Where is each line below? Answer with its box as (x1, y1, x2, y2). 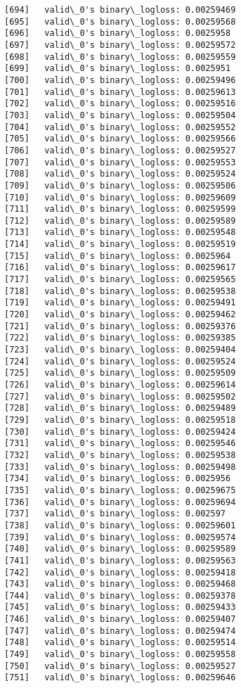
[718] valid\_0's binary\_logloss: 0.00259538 (4, 286, 236, 296)
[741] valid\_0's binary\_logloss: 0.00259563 (4, 555, 236, 566)
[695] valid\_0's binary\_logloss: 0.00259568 (4, 16, 236, 27)
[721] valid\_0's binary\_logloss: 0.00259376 (4, 321, 236, 331)
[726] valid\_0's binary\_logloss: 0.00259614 (4, 380, 236, 390)
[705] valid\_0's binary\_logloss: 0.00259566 (4, 134, 236, 144)
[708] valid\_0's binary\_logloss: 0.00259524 (4, 169, 236, 179)
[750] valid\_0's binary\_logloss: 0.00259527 (4, 661, 236, 671)
